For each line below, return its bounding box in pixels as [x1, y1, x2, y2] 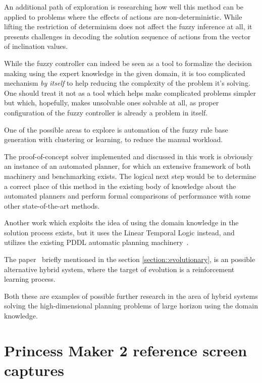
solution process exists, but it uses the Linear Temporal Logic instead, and [4, 227, 235, 237]
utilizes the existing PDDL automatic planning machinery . [4, 237, 189, 247]
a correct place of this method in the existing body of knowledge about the [4, 180, 236, 191]
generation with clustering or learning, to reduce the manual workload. [4, 134, 223, 145]
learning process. [4, 274, 56, 284]
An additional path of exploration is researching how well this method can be [4, 2, 244, 12]
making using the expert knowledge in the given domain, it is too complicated [4, 68, 245, 78]
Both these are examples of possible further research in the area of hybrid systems [4, 290, 258, 301]
